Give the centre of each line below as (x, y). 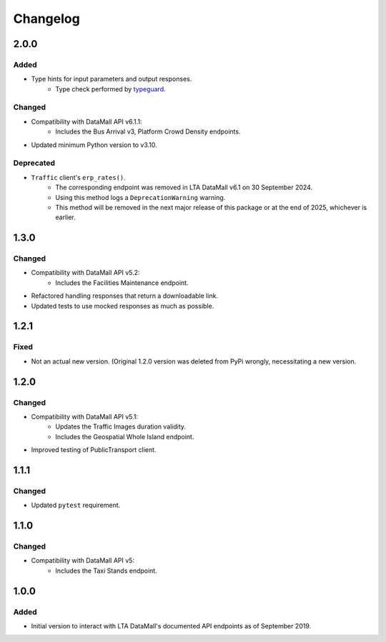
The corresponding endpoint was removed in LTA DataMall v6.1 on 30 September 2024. (184, 187)
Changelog (46, 19)
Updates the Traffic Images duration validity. (120, 427)
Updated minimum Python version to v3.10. (94, 145)
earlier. (66, 217)
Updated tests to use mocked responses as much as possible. (123, 306)
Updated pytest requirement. (76, 505)
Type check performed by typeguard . (110, 89)
